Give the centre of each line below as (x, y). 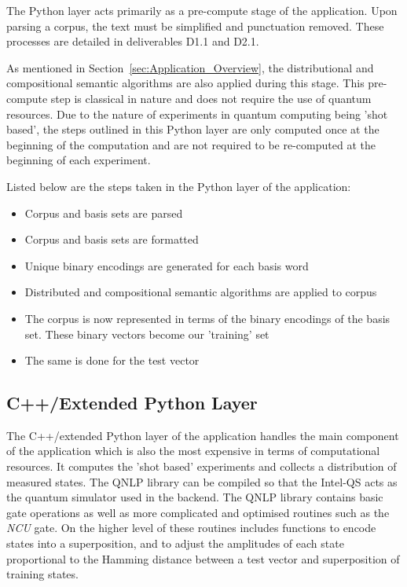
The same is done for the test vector (112, 360)
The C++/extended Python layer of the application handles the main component (203, 435)
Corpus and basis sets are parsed (104, 213)
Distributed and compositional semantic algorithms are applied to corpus (201, 292)
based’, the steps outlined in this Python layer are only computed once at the (193, 129)
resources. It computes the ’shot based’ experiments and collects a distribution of (202, 466)
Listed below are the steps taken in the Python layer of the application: (179, 186)
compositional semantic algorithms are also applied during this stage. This (185, 83)
